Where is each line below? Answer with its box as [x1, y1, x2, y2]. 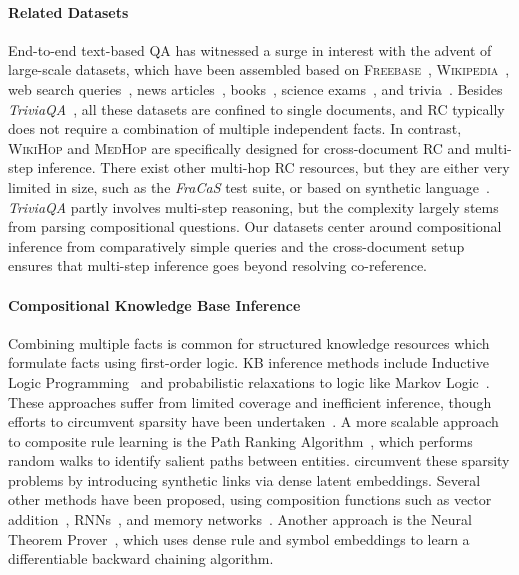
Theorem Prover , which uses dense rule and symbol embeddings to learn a [8, 528, 470, 549]
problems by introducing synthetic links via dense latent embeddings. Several [8, 469, 481, 490]
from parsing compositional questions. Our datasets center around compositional [8, 216, 502, 237]
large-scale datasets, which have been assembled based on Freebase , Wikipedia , [8, 59, 510, 80]
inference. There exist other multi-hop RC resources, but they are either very [37, 157, 510, 178]
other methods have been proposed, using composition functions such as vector [8, 489, 492, 510]
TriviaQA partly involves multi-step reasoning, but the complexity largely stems [8, 196, 499, 217]
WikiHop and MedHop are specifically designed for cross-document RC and [8, 137, 471, 158]
